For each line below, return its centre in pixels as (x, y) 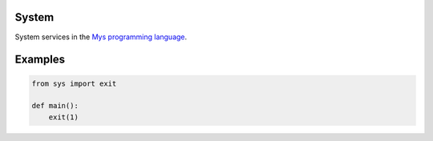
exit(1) (64, 117)
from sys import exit (74, 83)
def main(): (55, 106)
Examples (40, 60)
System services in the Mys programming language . (101, 37)
